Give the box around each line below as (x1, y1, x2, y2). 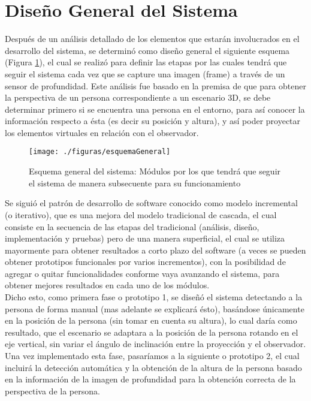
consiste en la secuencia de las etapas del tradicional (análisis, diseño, (5, 220, 259, 233)
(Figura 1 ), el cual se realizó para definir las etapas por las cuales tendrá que (5, 56, 287, 68)
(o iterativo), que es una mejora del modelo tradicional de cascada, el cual (5, 208, 277, 221)
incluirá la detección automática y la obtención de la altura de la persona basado (5, 361, 302, 373)
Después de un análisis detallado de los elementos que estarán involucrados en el (5, 32, 300, 45)
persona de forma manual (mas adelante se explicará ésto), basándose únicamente (5, 302, 304, 315)
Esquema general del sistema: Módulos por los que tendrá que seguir (29, 165, 281, 177)
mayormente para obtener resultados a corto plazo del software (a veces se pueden (5, 243, 306, 256)
